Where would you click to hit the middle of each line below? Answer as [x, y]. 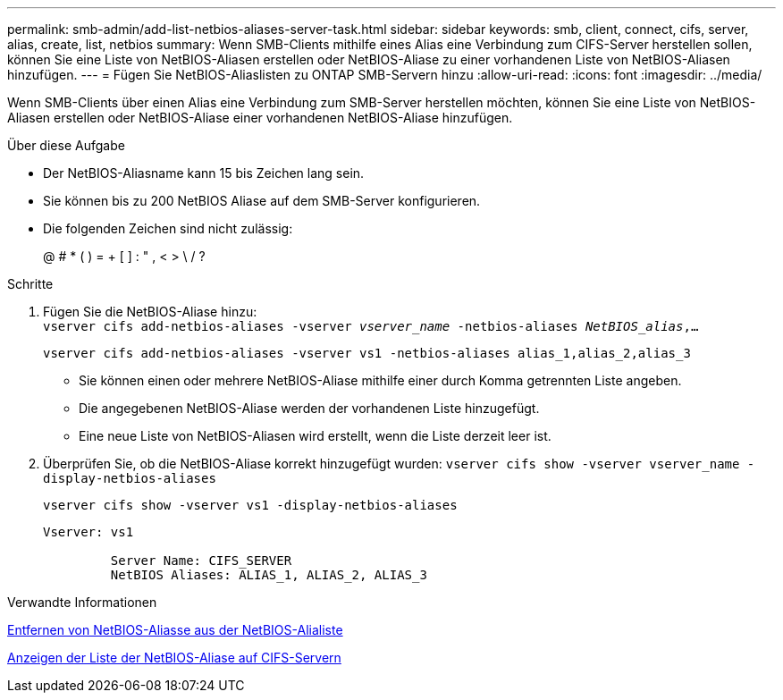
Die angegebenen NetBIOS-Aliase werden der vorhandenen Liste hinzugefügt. [309, 408]
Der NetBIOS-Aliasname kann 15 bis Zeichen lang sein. [204, 173]
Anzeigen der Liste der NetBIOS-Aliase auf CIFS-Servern [174, 658]
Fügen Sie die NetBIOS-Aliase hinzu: [150, 312]
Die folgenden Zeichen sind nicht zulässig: [168, 228]
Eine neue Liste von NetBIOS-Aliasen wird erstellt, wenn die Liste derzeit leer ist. [315, 436]
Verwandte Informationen [82, 602]
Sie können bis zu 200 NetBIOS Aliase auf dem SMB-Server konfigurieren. [262, 201]
